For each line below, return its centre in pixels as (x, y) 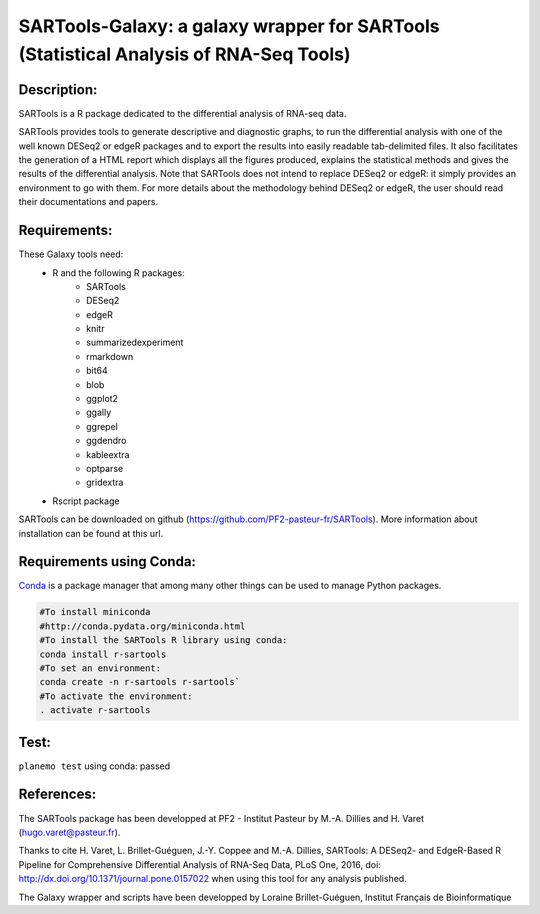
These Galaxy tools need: (71, 254)
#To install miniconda (95, 612)
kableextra (108, 454)
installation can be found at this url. (91, 533)
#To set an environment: (100, 668)
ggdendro (106, 441)
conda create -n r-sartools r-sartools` (139, 682)
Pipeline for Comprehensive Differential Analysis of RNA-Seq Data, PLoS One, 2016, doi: (200, 864)
